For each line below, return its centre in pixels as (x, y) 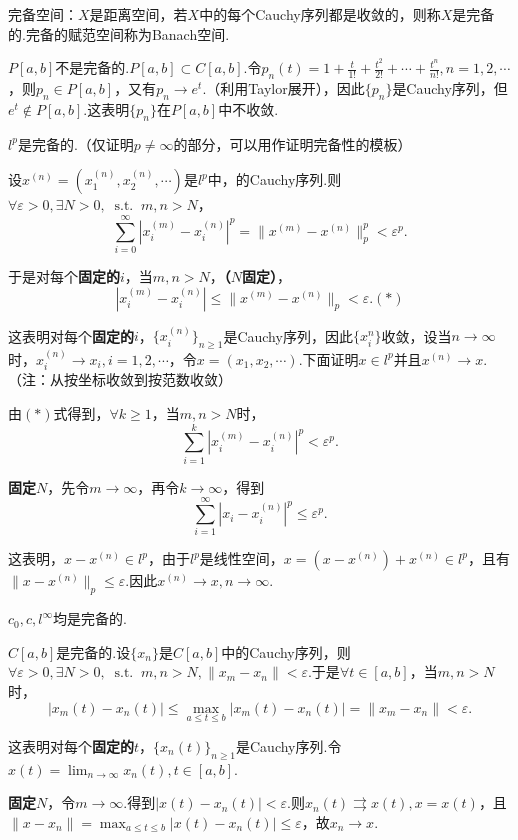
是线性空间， (241, 558)
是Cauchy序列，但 (450, 88)
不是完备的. (92, 67)
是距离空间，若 (138, 14)
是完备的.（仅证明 (75, 143)
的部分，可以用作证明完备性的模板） (292, 143)
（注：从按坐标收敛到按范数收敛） (120, 379)
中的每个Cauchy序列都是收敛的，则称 (320, 14)
